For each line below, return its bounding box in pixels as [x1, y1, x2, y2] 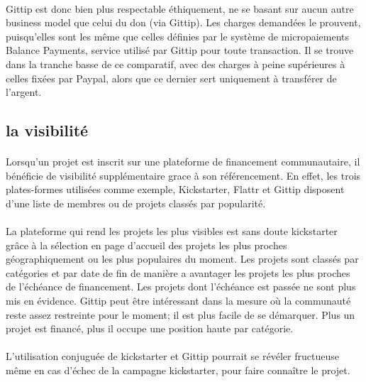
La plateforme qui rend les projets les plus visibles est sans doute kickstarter [6, 224, 338, 239]
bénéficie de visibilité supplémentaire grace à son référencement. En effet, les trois [6, 168, 361, 182]
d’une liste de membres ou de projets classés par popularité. [6, 195, 266, 210]
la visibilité [6, 119, 89, 141]
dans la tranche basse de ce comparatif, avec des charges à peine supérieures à [6, 56, 345, 71]
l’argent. [6, 84, 42, 99]
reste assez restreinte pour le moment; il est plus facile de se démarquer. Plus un [6, 307, 355, 322]
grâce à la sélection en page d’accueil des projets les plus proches [6, 237, 287, 252]
